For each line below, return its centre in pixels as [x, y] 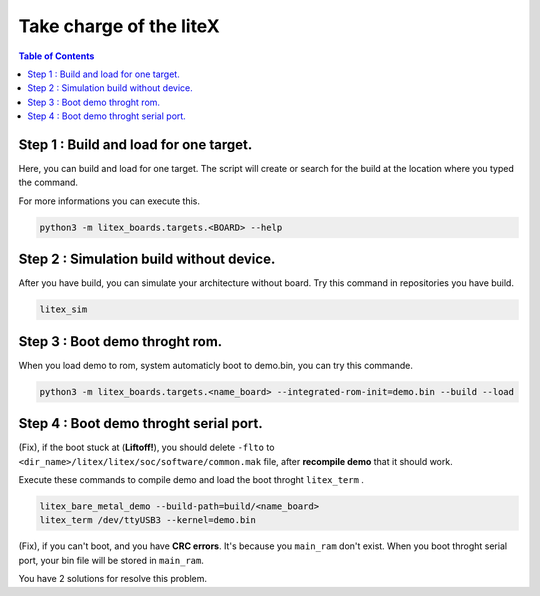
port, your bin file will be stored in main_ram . [111, 560]
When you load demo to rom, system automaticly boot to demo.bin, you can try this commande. [216, 365]
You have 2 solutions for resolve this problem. [113, 579]
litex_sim [63, 309]
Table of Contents [56, 56]
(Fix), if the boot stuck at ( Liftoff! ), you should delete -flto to [146, 447]
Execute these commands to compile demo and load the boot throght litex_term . [191, 480]
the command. [48, 182]
